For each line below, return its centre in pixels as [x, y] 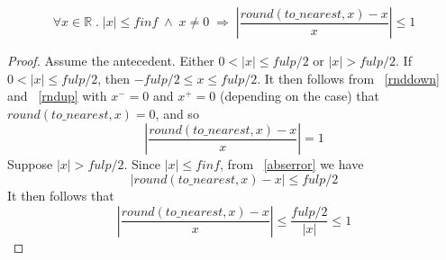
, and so [177, 113]
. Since [142, 164]
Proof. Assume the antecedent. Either [111, 60]
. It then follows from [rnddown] [348, 78]
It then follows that [61, 195]
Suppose [30, 164]
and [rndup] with [57, 96]
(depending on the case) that [299, 96]
